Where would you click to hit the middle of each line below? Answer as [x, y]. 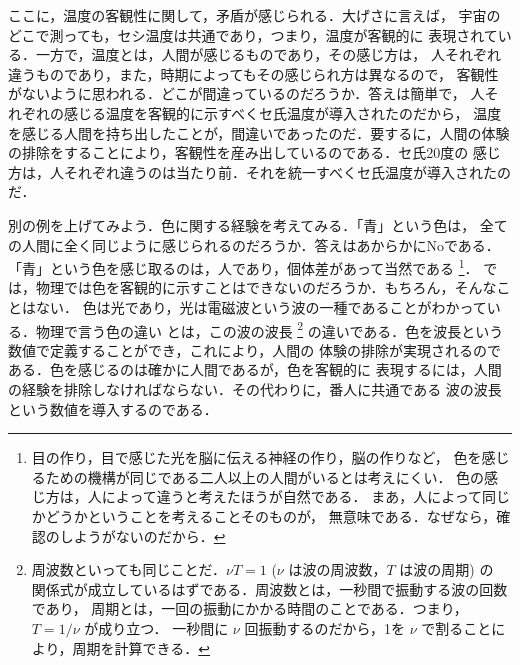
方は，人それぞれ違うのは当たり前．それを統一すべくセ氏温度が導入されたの [260, 171]
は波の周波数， [337, 569]
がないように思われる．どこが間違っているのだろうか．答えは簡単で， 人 [246, 93]
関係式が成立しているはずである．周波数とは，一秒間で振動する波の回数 [269, 588]
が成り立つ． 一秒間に [156, 627]
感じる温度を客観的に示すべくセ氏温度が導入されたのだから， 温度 [282, 112]
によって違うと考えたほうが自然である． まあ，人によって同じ [306, 496]
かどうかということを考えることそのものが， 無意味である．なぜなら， [264, 515]
